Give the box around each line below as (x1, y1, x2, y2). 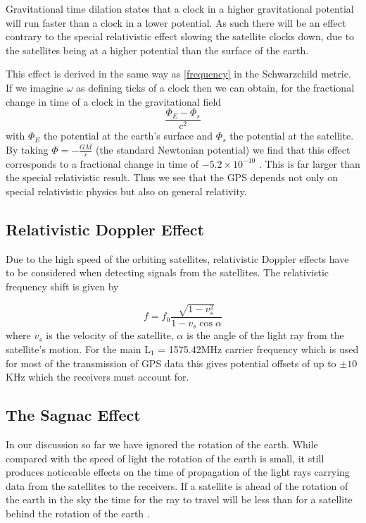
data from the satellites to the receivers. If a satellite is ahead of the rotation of (6, 478, 348, 493)
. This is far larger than (258, 156, 360, 171)
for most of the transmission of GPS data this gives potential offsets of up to (6, 355, 336, 370)
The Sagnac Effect (6, 404, 141, 426)
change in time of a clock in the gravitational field (6, 94, 222, 109)
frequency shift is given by (6, 278, 119, 293)
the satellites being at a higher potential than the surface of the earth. (6, 42, 309, 57)
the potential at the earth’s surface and (43, 128, 213, 143)
